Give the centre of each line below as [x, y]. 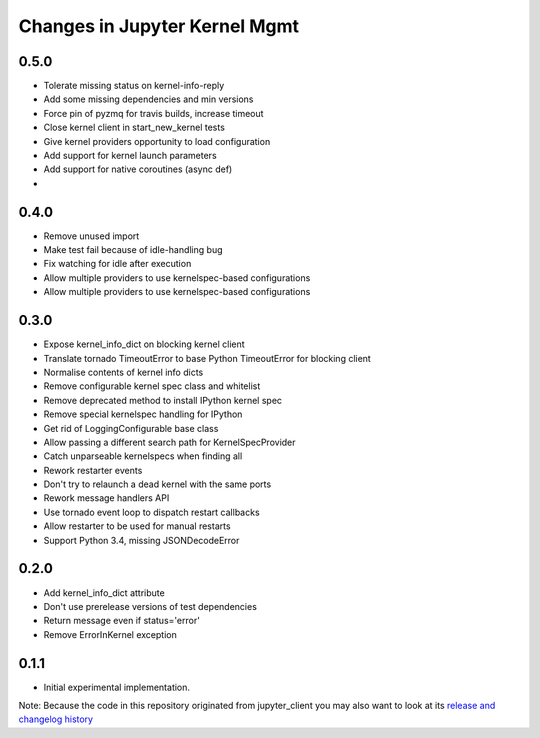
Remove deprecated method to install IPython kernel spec [163, 400]
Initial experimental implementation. [116, 687]
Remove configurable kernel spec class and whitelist [152, 386]
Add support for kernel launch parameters [130, 156]
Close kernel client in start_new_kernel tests [134, 127]
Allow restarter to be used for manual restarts [137, 526]
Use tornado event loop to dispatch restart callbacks [151, 512]
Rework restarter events [93, 470]
